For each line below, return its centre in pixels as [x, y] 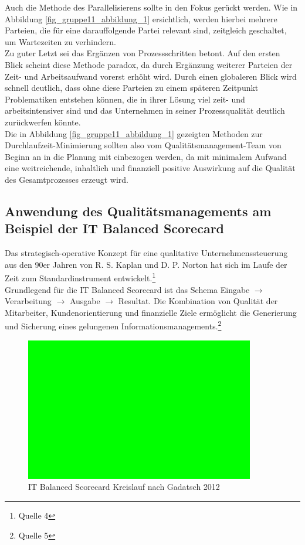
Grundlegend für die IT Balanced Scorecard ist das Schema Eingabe [127, 289]
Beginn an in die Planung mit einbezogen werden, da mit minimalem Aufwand [146, 156]
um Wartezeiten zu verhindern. [60, 41]
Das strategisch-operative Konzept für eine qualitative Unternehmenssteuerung [146, 253]
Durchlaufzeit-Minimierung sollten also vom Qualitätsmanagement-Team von [143, 145]
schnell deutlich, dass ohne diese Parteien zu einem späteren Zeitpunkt [132, 88]
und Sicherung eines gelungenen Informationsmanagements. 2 [113, 325]
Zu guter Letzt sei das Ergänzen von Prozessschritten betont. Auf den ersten [143, 53]
